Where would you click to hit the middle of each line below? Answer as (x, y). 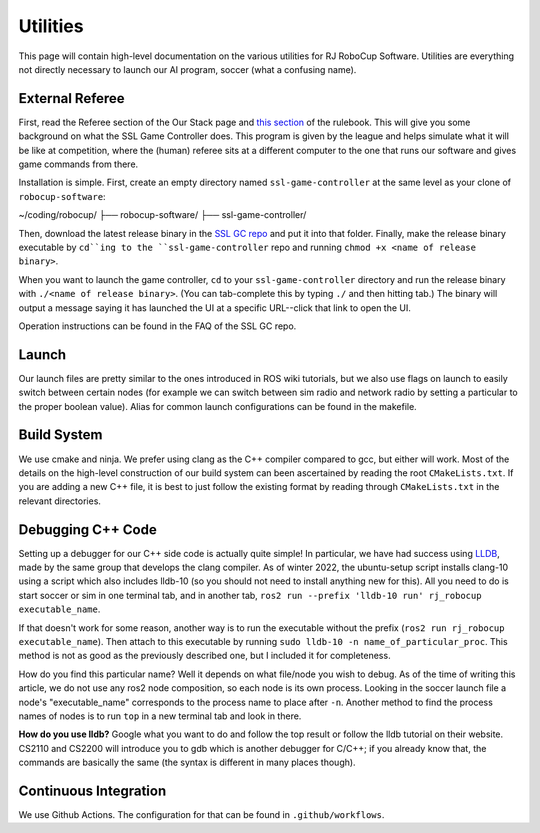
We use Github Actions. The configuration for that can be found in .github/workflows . (201, 814)
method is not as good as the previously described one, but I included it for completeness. (204, 656)
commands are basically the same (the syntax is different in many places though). (187, 762)
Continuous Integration (92, 790)
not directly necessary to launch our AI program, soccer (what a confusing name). (187, 69)
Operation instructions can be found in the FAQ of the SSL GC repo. (157, 326)
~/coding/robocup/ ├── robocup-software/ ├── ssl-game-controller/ (162, 215)
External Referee (71, 98)
